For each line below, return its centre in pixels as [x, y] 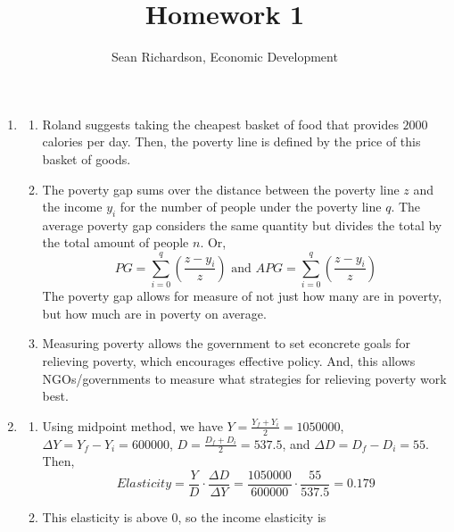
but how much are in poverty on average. [154, 313]
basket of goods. [87, 158]
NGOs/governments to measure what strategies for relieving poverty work [244, 378]
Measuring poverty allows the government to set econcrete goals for [226, 343]
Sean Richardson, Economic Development [225, 57]
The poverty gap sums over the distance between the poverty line [221, 189]
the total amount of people [116, 242]
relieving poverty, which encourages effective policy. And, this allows [229, 360]
